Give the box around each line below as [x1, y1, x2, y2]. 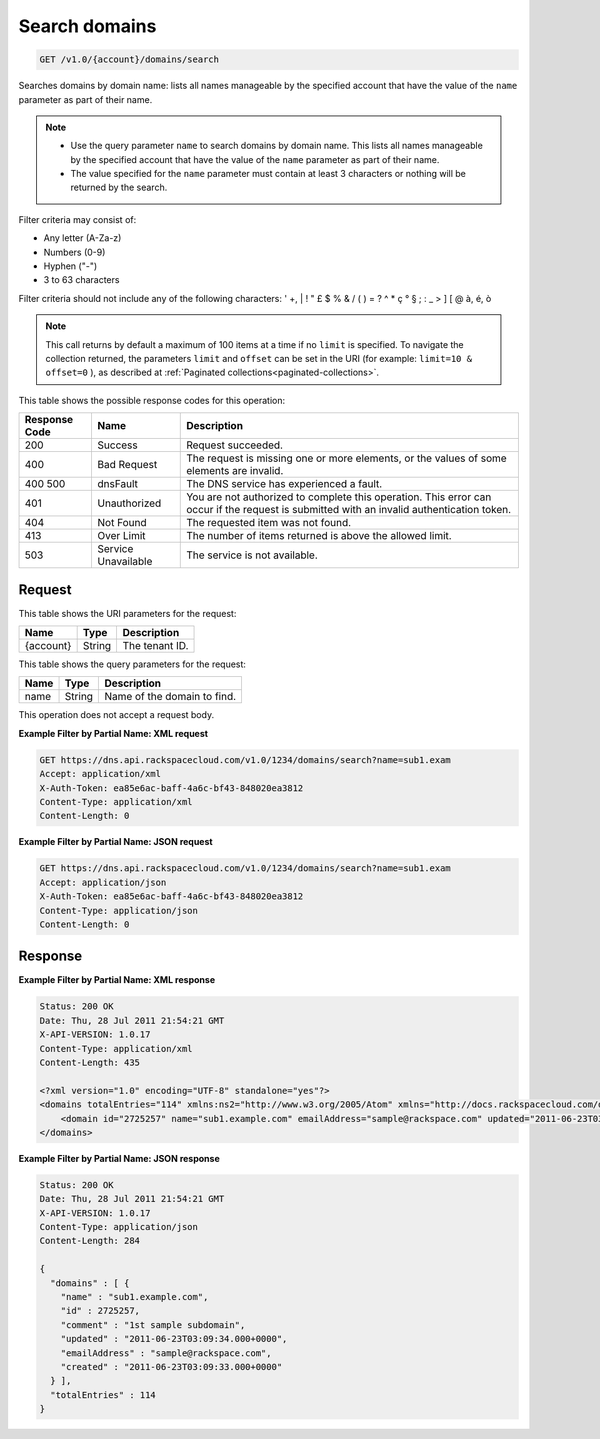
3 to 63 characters [43, 274, 120, 286]
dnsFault [97, 477, 139, 491]
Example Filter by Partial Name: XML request [18, 727, 209, 739]
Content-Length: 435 [39, 1056, 140, 1068]
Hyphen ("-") [43, 260, 98, 272]
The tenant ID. [122, 639, 189, 653]
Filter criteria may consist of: [18, 213, 137, 225]
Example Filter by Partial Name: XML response [18, 974, 215, 986]
